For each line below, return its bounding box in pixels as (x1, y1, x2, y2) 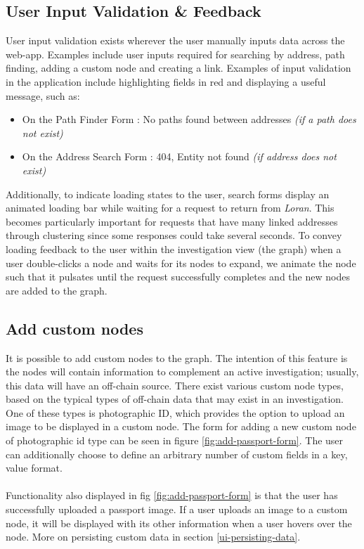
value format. (6, 460, 63, 475)
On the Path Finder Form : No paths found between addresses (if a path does (22, 112, 356, 127)
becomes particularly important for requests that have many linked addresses (6, 214, 338, 228)
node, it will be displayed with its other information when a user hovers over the (6, 515, 352, 530)
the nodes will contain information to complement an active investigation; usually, (6, 364, 359, 379)
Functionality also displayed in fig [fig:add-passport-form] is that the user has (6, 488, 338, 503)
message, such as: (6, 88, 80, 103)
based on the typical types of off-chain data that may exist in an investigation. (6, 392, 344, 406)
